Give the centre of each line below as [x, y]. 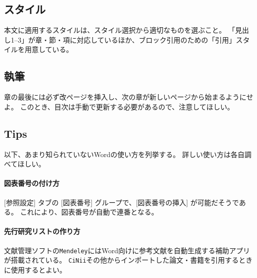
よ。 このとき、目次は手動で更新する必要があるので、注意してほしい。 [119, 106]
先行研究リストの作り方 [42, 231]
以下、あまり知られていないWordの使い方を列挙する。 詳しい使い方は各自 [124, 154]
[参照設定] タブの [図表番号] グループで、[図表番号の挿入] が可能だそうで [122, 202]
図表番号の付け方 [32, 183]
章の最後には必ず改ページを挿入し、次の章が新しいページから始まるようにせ [129, 97]
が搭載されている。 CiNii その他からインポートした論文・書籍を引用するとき [128, 260]
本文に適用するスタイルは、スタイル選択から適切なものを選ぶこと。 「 [120, 30]
